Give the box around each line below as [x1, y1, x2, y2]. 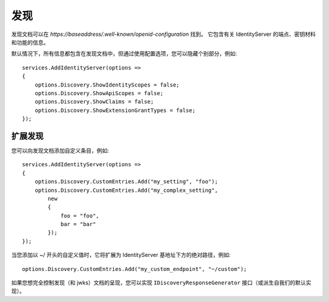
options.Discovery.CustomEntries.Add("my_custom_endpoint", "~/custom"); [22, 265, 247, 272]
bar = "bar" [60, 221, 96, 228]
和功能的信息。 [11, 38, 49, 46]
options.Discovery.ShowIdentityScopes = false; [34, 81, 180, 88]
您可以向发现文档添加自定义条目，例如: [11, 147, 110, 154]
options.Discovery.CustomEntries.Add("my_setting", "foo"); [34, 178, 219, 185]
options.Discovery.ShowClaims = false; [34, 98, 154, 105]
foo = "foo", [60, 212, 100, 219]
